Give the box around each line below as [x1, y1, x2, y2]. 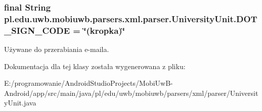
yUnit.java [4, 97, 36, 108]
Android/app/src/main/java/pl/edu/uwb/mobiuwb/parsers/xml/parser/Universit [4, 87, 258, 98]
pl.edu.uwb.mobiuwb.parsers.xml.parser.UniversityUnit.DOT [4, 12, 257, 25]
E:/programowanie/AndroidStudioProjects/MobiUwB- [4, 78, 173, 88]
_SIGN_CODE [4, 24, 70, 36]
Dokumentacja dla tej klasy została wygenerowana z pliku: [4, 61, 186, 71]
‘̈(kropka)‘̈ [83, 24, 125, 36]
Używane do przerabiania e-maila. [4, 44, 109, 54]
